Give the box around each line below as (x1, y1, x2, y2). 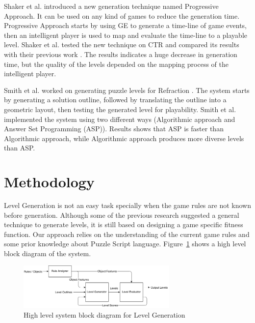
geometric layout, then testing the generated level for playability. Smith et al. (4, 104, 236, 114)
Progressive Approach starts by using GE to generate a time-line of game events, (4, 20, 247, 30)
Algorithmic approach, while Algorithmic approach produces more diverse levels (4, 133, 244, 143)
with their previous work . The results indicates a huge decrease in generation (4, 49, 237, 59)
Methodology (4, 172, 95, 192)
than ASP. (4, 143, 35, 153)
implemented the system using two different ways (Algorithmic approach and (4, 114, 235, 124)
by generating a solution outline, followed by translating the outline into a (4, 94, 227, 105)
